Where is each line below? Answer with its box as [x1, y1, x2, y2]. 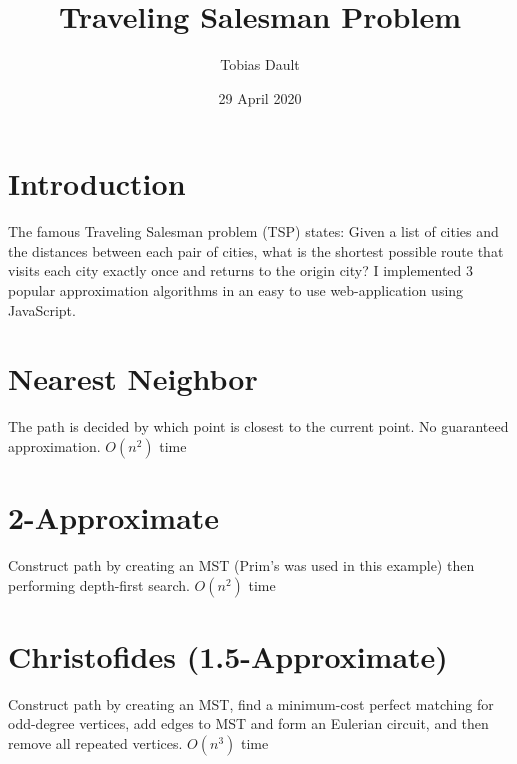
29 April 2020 [218, 87, 302, 108]
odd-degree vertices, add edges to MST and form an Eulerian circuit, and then [8, 713, 489, 734]
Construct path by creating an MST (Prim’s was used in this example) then [8, 555, 475, 576]
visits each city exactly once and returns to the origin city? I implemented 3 [8, 260, 474, 281]
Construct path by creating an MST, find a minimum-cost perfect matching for [8, 693, 494, 714]
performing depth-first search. [8, 574, 190, 595]
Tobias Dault [220, 54, 300, 75]
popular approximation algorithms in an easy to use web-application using [8, 280, 464, 301]
